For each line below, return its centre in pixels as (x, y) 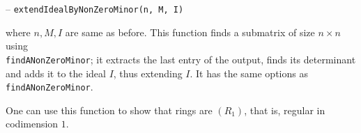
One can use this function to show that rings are (109, 110)
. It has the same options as (249, 73)
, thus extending (148, 73)
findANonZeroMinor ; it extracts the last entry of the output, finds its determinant (181, 59)
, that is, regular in (285, 110)
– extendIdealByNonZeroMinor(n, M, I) (95, 8)
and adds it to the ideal (56, 73)
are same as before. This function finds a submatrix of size (190, 32)
